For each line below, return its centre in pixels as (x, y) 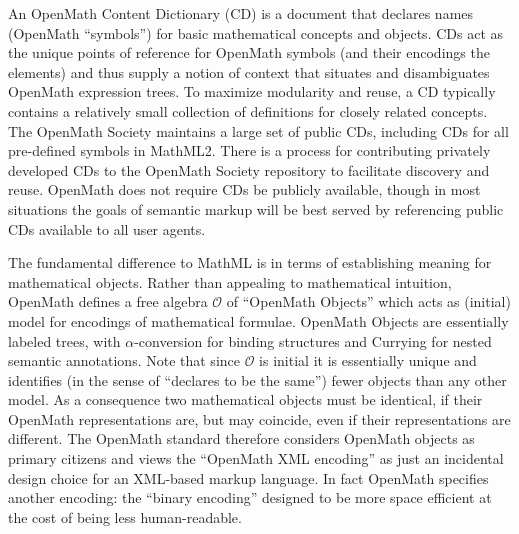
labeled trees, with (64, 340)
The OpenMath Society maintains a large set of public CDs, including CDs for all (258, 130)
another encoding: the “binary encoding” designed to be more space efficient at (250, 497)
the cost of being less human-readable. (125, 516)
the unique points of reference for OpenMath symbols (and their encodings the (249, 52)
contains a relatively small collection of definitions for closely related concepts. (248, 110)
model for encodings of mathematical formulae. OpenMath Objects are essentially (258, 320)
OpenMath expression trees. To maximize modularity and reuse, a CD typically (252, 91)
